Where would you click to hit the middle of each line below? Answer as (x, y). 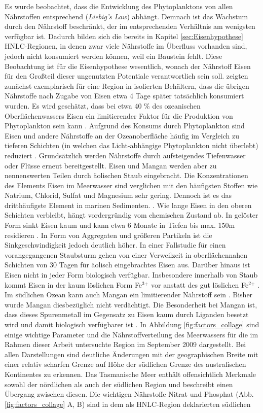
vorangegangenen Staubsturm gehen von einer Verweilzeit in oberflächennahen (126, 254)
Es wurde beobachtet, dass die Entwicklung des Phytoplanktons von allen (119, 6)
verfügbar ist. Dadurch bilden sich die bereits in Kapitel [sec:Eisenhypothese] (124, 36)
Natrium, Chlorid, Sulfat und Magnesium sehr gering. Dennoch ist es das (118, 195)
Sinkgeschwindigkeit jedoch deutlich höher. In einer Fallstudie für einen (115, 245)
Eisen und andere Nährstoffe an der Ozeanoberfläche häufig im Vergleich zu (122, 135)
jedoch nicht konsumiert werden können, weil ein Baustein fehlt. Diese (114, 56)
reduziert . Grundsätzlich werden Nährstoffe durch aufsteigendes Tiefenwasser (125, 155)
